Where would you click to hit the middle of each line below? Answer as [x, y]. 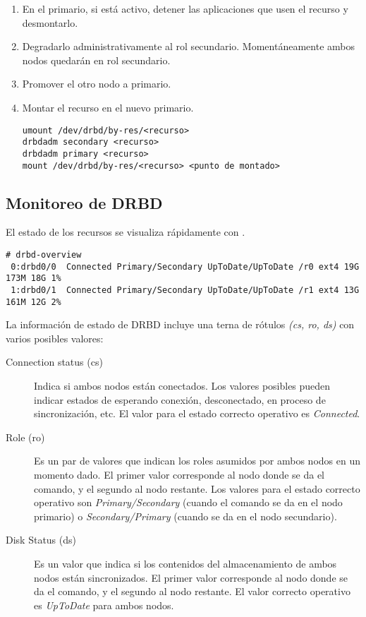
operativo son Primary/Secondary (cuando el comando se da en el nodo [188, 502]
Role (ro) [25, 437]
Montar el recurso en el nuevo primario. [108, 107]
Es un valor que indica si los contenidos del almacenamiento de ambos [185, 563]
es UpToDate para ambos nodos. [104, 605]
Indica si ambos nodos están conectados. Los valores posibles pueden [182, 386]
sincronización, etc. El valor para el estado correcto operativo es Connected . [197, 413]
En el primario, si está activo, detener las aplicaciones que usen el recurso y [185, 8]
